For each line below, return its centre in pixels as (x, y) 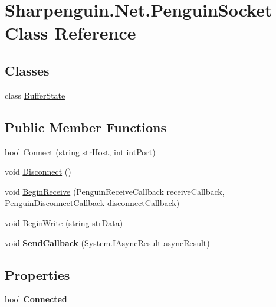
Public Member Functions (86, 127)
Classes (27, 70)
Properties (37, 274)
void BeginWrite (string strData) (64, 222)
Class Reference (70, 33)
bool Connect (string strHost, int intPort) (80, 151)
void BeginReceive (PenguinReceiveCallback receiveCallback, (115, 191)
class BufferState (35, 95)
